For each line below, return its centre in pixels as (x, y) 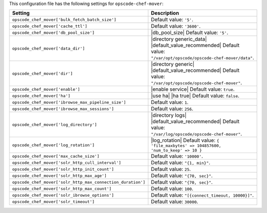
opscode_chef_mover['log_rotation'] (53, 145)
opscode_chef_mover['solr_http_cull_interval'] (67, 163)
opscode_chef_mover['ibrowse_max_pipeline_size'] (69, 102)
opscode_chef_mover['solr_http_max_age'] (59, 176)
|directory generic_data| (179, 39)
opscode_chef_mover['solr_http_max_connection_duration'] (79, 182)
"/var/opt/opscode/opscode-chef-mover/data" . (203, 58)
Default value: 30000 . (175, 202)
